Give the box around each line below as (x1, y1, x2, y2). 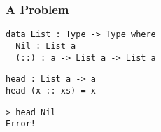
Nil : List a (15, 41, 76, 51)
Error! (6, 119, 36, 129)
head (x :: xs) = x (6, 85, 96, 96)
